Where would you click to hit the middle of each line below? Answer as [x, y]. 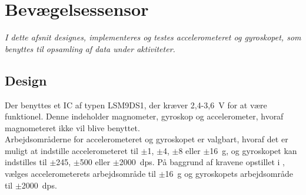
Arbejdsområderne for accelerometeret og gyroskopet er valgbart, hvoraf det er [147, 139]
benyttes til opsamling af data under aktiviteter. [90, 48]
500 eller [95, 162]
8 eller [189, 150]
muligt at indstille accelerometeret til [71, 150]
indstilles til [26, 162]
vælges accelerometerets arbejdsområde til [81, 174]
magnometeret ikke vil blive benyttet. [72, 127]
